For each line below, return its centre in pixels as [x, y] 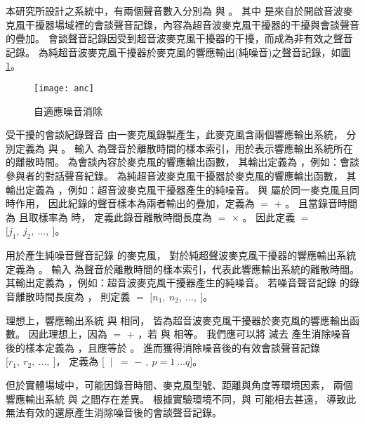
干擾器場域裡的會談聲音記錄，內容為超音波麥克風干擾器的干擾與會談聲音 [192, 24]
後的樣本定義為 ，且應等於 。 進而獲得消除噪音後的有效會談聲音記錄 [163, 347]
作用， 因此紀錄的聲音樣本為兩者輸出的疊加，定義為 [135, 203]
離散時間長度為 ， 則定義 [73, 296]
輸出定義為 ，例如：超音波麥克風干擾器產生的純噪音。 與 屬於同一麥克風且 [178, 189]
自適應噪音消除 [68, 111]
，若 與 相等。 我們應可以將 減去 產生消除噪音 [244, 334]
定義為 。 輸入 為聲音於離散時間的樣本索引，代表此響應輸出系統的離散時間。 [182, 269]
